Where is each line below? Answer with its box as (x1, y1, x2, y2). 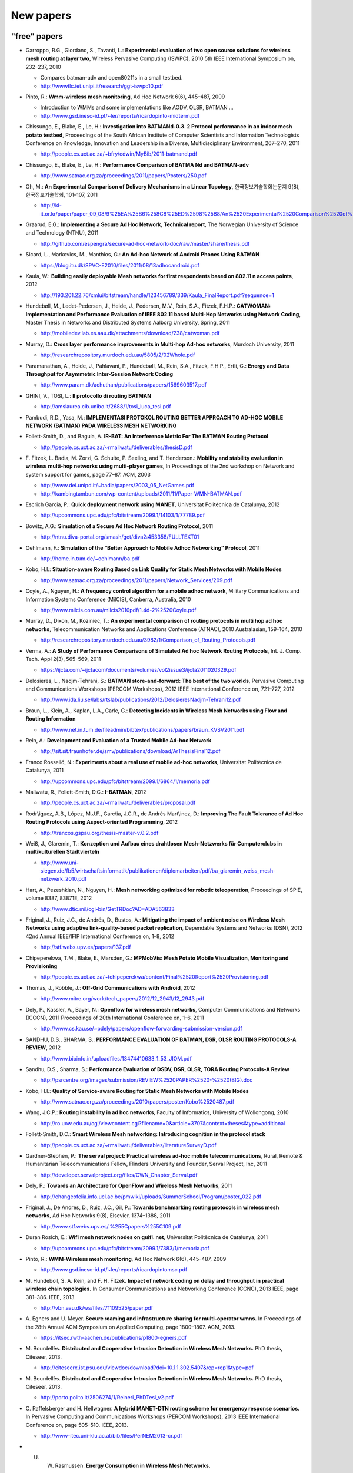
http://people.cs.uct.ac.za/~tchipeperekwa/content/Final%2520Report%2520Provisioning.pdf (40, 973, 269, 980)
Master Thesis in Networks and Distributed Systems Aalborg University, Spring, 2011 (25, 319, 231, 326)
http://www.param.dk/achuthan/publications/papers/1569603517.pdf (40, 381, 207, 388)
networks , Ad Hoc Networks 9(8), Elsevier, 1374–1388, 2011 (25, 1212, 171, 1219)
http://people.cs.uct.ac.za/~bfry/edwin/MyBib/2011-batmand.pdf (40, 150, 198, 157)
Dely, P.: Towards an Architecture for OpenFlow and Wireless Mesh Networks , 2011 (25, 1182, 232, 1190)
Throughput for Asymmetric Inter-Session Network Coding (25, 370, 174, 377)
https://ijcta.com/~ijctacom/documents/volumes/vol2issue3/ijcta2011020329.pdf (40, 666, 237, 673)
